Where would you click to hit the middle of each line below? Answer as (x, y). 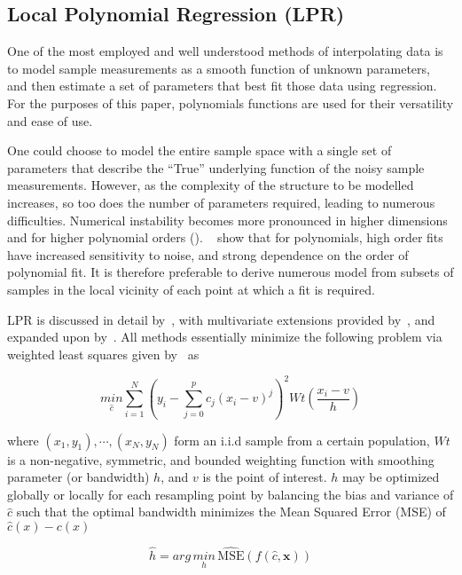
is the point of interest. (265, 477)
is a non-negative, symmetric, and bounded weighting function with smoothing (221, 459)
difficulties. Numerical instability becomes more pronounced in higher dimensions (227, 220)
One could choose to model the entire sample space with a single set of (200, 150)
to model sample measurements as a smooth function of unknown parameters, (219, 68)
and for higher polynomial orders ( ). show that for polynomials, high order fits (225, 237)
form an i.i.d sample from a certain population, (302, 440)
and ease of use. (50, 120)
